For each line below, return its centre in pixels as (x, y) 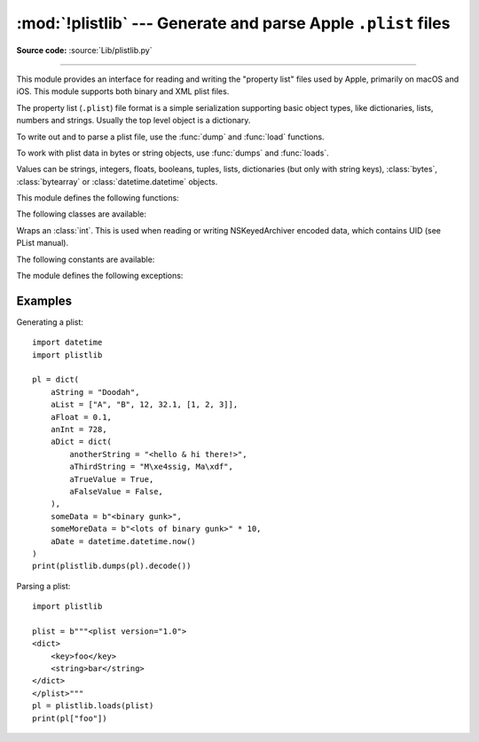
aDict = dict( (81, 442)
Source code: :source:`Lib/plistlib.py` (84, 50)
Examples (44, 300)
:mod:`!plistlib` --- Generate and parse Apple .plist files (233, 23)
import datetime (67, 343)
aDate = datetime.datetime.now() (123, 541)
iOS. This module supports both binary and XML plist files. (123, 91)
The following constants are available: (86, 259)
